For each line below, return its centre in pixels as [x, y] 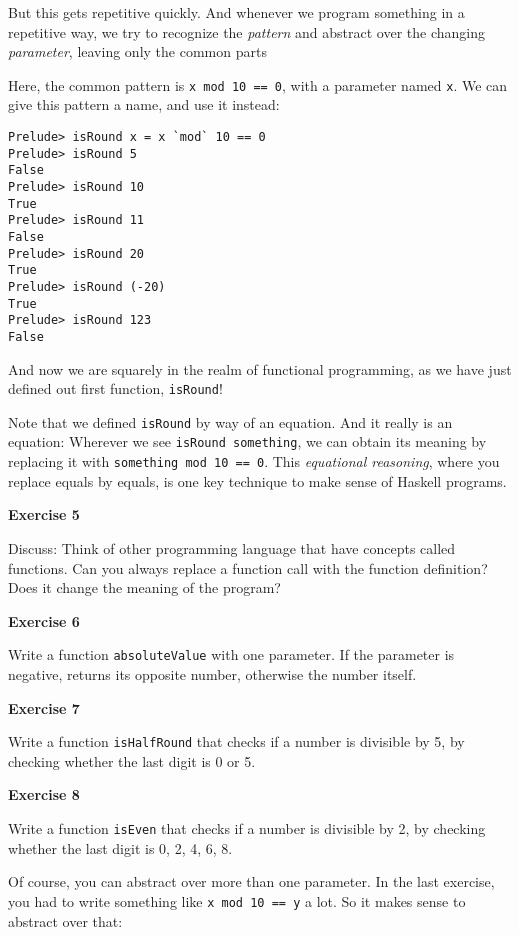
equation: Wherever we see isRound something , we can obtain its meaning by [247, 441]
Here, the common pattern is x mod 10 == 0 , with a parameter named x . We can [258, 84]
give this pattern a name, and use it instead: [144, 104]
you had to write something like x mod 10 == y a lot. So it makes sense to [237, 900]
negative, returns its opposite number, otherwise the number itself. [212, 674]
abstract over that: [65, 920]
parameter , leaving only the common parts [137, 51]
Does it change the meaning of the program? [144, 587]
